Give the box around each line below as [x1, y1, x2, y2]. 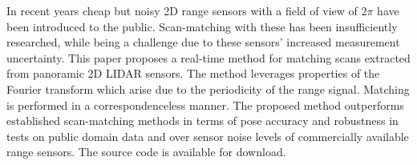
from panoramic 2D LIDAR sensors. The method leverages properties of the [6, 65, 380, 82]
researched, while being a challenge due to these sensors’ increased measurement [6, 34, 400, 50]
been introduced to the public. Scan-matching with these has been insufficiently [6, 18, 398, 34]
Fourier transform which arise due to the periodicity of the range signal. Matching [6, 80, 410, 97]
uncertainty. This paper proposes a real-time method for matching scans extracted [6, 49, 411, 66]
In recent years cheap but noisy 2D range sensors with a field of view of [6, 2, 358, 18]
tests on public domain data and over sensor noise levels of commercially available [6, 127, 409, 144]
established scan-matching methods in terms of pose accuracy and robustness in [6, 112, 399, 129]
